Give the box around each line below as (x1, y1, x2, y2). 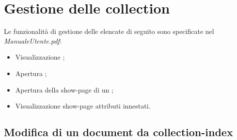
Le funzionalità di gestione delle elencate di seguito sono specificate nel (4, 26, 214, 36)
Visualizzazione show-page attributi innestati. (15, 101, 151, 111)
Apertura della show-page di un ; (15, 84, 113, 94)
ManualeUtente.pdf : (4, 35, 62, 46)
